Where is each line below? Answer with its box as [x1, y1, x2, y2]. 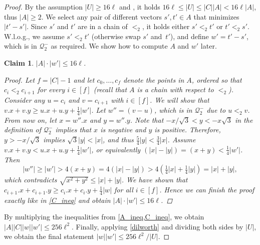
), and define [170, 31, 209, 41]
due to [206, 105, 226, 115]
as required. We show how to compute [51, 41, 168, 51]
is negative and [100, 124, 146, 135]
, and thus [103, 134, 134, 145]
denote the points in [123, 74, 184, 85]
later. [200, 41, 217, 51]
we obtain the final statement [4, 231, 94, 241]
